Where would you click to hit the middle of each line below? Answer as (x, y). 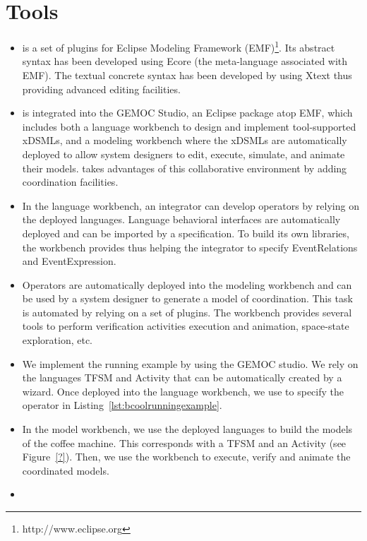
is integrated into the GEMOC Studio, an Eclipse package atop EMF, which (187, 113)
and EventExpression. (69, 261)
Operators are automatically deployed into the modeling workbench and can (187, 284)
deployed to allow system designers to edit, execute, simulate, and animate (183, 154)
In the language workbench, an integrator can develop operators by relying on (191, 205)
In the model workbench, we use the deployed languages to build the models (187, 429)
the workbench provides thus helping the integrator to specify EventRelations (190, 247)
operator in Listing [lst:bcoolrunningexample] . (122, 405)
